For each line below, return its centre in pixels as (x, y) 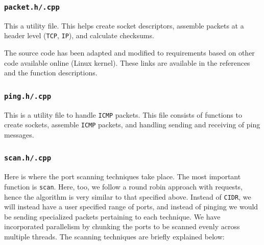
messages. (19, 134)
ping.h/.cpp (28, 96)
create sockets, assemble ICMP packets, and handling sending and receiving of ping (132, 125)
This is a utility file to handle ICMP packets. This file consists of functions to (123, 114)
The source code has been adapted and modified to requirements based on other (129, 53)
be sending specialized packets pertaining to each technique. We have (112, 216)
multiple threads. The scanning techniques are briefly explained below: (114, 236)
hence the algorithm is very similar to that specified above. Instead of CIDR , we (128, 196)
